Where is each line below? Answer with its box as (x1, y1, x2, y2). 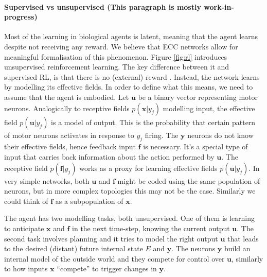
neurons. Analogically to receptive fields (4, 102, 130, 113)
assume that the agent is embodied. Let (4, 91, 129, 102)
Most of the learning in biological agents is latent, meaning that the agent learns (4, 31, 258, 42)
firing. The (145, 129, 179, 140)
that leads (227, 233, 259, 244)
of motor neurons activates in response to (4, 129, 134, 140)
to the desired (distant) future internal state (4, 243, 143, 254)
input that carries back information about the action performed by (4, 151, 215, 162)
